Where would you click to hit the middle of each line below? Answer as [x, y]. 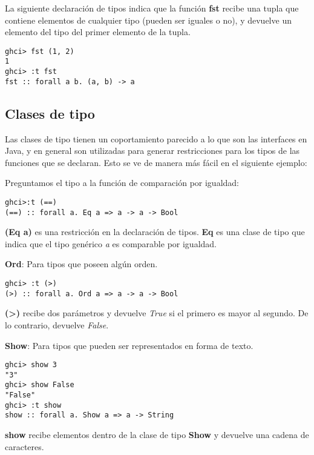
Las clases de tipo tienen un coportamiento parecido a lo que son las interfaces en [156, 138]
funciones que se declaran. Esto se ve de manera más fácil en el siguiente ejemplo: [156, 162]
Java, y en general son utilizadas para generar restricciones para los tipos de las [152, 151]
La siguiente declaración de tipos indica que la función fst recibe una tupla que [152, 8]
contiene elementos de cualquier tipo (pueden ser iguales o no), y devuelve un [148, 20]
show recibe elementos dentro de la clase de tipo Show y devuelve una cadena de [157, 435]
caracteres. [25, 446]
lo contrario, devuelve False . [57, 324]
